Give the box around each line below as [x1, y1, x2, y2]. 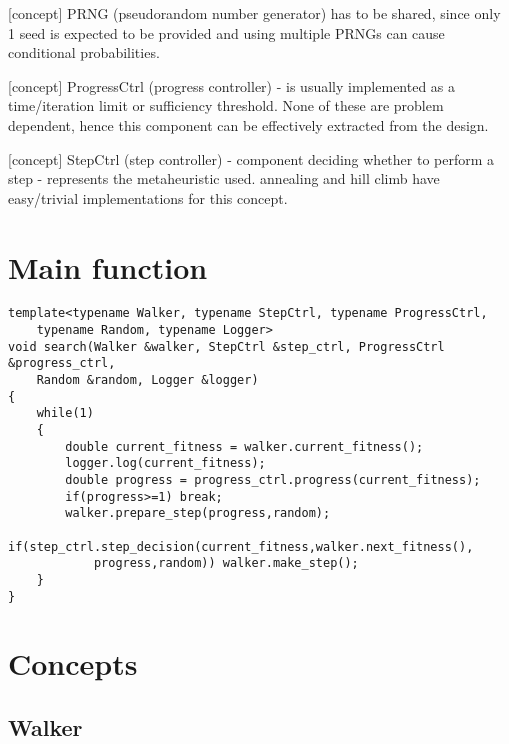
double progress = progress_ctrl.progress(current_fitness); [65, 473, 481, 488]
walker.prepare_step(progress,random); [65, 506, 331, 521]
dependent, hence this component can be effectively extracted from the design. [8, 114, 489, 135]
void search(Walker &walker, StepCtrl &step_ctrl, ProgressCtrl [8, 339, 445, 354]
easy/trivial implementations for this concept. [8, 187, 288, 208]
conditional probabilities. [8, 42, 160, 63]
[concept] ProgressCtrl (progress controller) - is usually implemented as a [8, 75, 456, 96]
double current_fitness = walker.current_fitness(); [65, 439, 424, 454]
